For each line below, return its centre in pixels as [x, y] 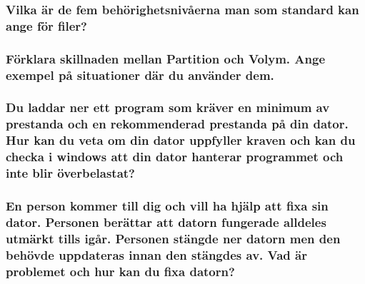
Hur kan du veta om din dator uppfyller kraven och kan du [181, 140]
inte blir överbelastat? [70, 173]
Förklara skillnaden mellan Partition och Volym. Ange [166, 58]
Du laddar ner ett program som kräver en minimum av [168, 107]
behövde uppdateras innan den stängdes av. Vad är [156, 254]
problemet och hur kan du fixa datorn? [120, 271]
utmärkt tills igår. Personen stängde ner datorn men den [173, 238]
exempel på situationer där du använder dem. [140, 75]
